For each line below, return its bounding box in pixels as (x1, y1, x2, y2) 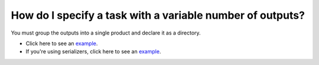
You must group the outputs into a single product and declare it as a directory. (11, 29, 201, 36)
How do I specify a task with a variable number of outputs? (11, 9, 305, 22)
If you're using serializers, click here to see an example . (25, 48, 161, 55)
